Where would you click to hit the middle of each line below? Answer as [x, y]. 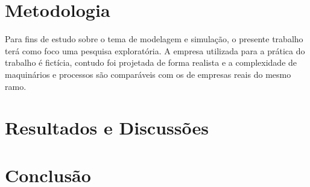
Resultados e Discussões [107, 128]
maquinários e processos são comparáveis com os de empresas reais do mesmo [148, 74]
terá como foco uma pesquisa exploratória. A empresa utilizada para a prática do [155, 50]
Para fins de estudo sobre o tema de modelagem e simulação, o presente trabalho [154, 39]
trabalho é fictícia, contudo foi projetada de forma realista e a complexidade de [151, 62]
